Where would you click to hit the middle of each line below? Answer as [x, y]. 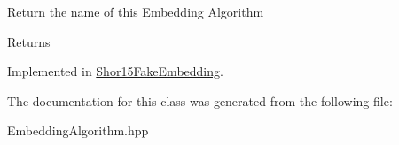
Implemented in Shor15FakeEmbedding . [115, 71]
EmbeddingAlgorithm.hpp [78, 130]
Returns [29, 41]
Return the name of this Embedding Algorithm [136, 11]
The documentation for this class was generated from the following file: [200, 100]
